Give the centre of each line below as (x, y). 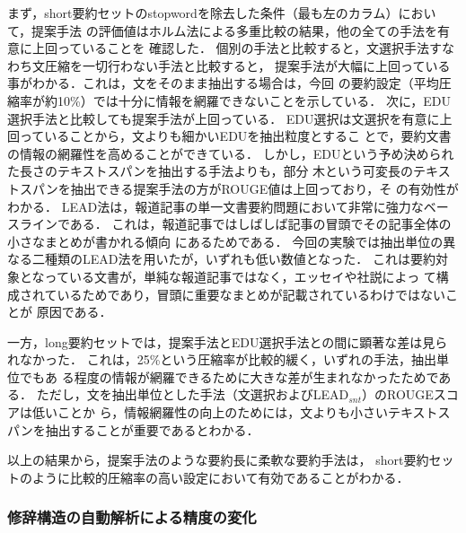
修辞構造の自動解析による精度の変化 (132, 517)
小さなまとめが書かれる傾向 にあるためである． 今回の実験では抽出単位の (225, 241)
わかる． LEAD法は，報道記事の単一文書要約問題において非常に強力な (215, 206)
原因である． (74, 312)
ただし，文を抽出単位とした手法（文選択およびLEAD (193, 394)
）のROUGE (397, 394)
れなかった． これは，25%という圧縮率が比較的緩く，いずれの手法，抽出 (222, 359)
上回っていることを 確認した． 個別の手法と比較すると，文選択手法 (231, 48)
